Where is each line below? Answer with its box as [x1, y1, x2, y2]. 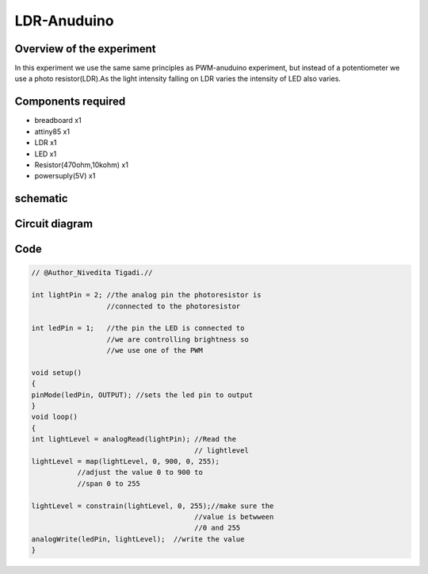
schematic [14, 192, 68, 205]
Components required [14, 95, 126, 109]
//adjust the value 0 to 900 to [77, 468, 204, 477]
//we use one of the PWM [106, 346, 204, 355]
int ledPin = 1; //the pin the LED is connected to [31, 323, 245, 333]
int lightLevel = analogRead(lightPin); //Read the [31, 434, 237, 444]
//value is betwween [194, 512, 274, 521]
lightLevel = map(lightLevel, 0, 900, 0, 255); [31, 457, 220, 465]
